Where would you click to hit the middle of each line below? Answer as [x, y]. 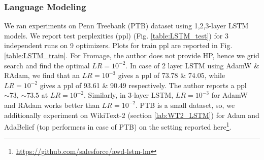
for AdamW [229, 95]
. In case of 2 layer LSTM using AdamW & [192, 65]
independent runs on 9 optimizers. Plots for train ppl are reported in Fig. [118, 45]
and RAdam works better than [52, 105]
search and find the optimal [47, 65]
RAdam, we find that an [42, 75]
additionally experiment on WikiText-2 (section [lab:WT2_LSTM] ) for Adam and [132, 115]
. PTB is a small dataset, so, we [185, 105]
